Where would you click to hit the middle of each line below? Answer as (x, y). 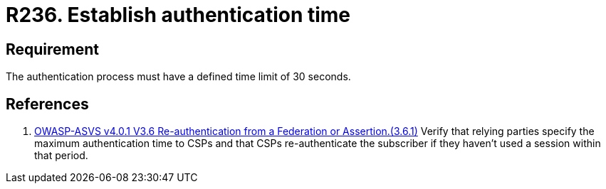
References (47, 104)
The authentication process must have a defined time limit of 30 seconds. (178, 77)
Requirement (53, 49)
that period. (61, 156)
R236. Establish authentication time (178, 15)
